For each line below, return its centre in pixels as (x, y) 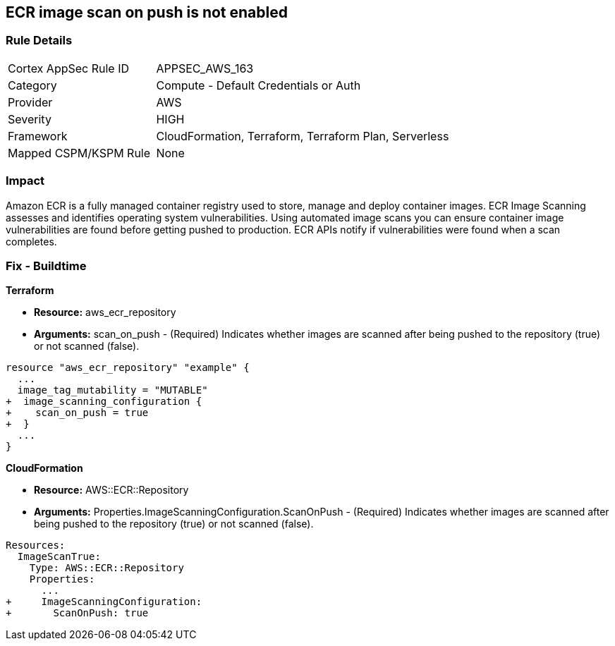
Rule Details (39, 41)
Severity (30, 119)
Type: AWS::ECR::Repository (106, 568)
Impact (25, 181)
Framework (38, 136)
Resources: (36, 546)
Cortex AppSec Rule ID (69, 68)
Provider (30, 102)
